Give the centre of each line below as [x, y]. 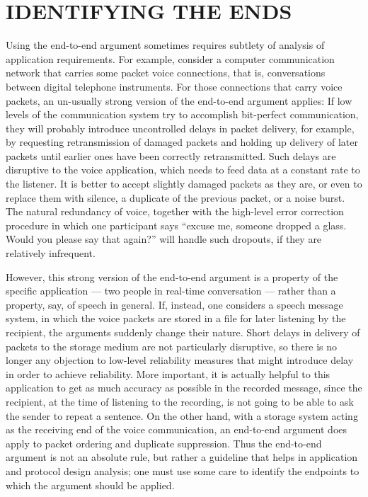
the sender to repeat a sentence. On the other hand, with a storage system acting [182, 415]
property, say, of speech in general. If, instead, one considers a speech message [174, 304]
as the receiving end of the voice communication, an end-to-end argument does [177, 429]
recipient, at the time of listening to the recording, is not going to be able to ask [180, 401]
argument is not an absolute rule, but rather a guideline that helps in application [182, 457]
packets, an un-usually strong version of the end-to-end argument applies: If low [179, 100]
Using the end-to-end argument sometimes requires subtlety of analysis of [165, 45]
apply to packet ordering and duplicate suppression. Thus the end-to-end [164, 443]
